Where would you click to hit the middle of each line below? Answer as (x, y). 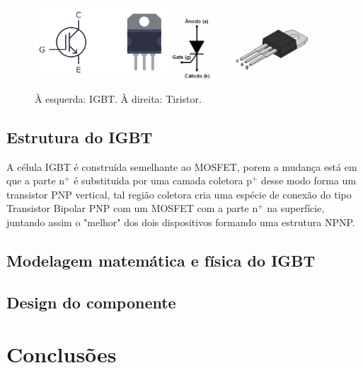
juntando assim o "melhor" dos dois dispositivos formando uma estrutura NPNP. (181, 222)
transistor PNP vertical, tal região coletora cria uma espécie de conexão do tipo (179, 194)
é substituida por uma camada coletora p (163, 180)
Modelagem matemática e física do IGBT (161, 261)
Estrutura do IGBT (80, 136)
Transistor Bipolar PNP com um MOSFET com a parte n (132, 208)
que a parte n (36, 180)
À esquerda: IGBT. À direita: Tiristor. (118, 98)
